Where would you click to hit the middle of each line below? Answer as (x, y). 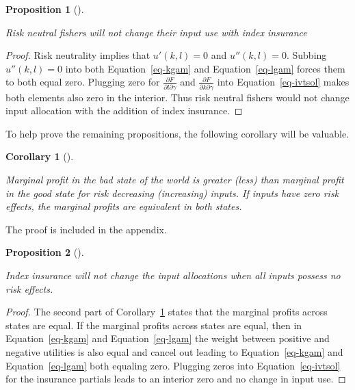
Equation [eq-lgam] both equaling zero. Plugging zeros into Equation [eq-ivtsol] (173, 365)
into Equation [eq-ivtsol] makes (283, 82)
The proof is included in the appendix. (86, 229)
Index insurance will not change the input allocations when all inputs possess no (173, 275)
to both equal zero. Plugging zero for (83, 82)
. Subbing (306, 55)
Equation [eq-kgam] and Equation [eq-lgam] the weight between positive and (168, 338)
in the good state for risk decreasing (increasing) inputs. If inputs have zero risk (172, 193)
